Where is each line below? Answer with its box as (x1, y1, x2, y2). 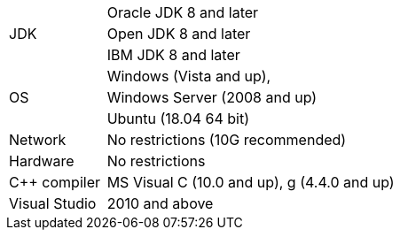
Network (9, 131, 67, 149)
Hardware (9, 152, 75, 170)
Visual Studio (9, 195, 97, 212)
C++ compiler (9, 173, 101, 191)
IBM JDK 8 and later (106, 46, 240, 64)
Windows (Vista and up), (106, 67, 271, 85)
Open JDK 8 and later (106, 25, 251, 42)
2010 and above (106, 195, 214, 212)
